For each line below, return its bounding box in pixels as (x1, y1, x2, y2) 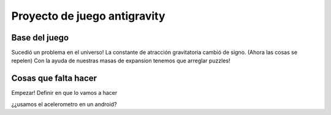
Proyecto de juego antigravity (11, 9, 165, 23)
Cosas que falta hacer (11, 73, 97, 84)
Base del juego (11, 32, 69, 43)
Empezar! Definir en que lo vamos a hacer (11, 89, 118, 97)
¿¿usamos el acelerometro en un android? (11, 100, 117, 108)
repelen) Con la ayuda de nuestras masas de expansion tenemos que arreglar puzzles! (11, 57, 230, 64)
